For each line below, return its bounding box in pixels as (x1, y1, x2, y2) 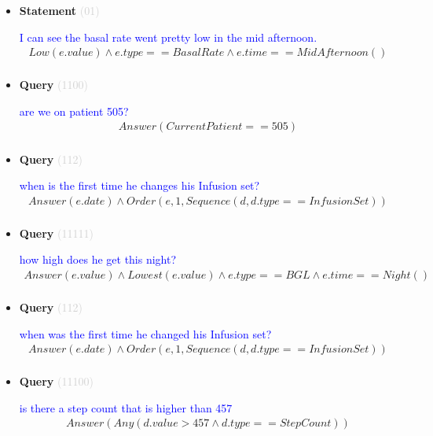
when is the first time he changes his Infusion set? (19, 177, 260, 194)
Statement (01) (19, 2, 100, 18)
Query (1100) (19, 76, 88, 93)
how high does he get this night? (19, 251, 177, 268)
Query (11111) (19, 224, 94, 241)
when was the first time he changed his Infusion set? (19, 325, 272, 342)
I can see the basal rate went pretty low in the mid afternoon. (19, 28, 317, 45)
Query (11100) (19, 373, 94, 390)
